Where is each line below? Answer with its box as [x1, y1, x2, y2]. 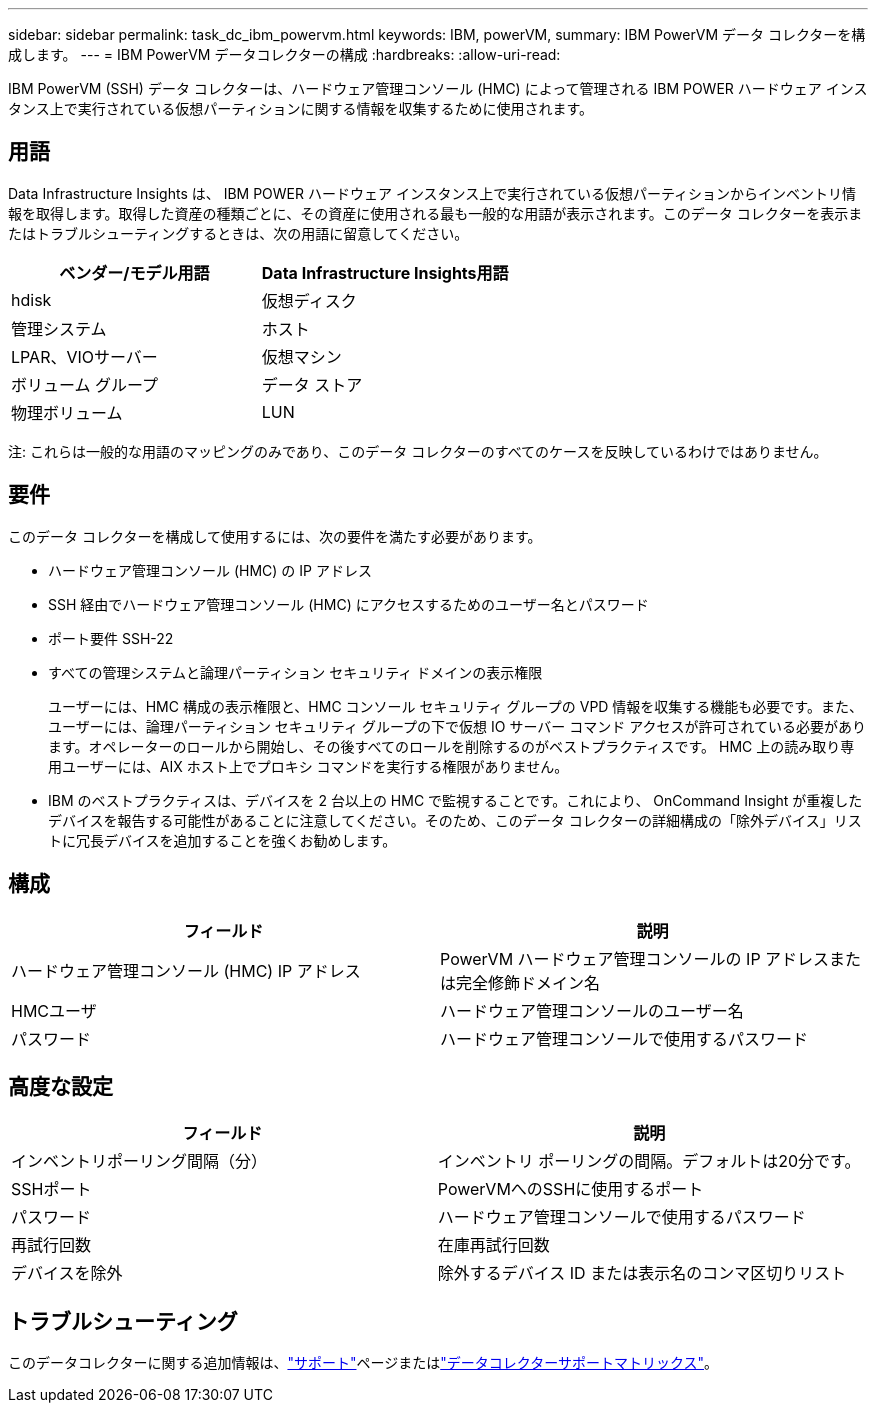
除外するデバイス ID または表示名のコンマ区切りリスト [437, 1263, 847, 1284]
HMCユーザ [11, 1000, 97, 1021]
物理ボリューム [11, 402, 123, 423]
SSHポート [11, 1179, 92, 1200]
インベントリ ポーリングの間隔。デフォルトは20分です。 [437, 1151, 861, 1172]
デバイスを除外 [11, 1263, 123, 1284]
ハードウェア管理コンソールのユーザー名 [440, 1000, 744, 1021]
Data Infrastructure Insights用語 [261, 262, 509, 283]
